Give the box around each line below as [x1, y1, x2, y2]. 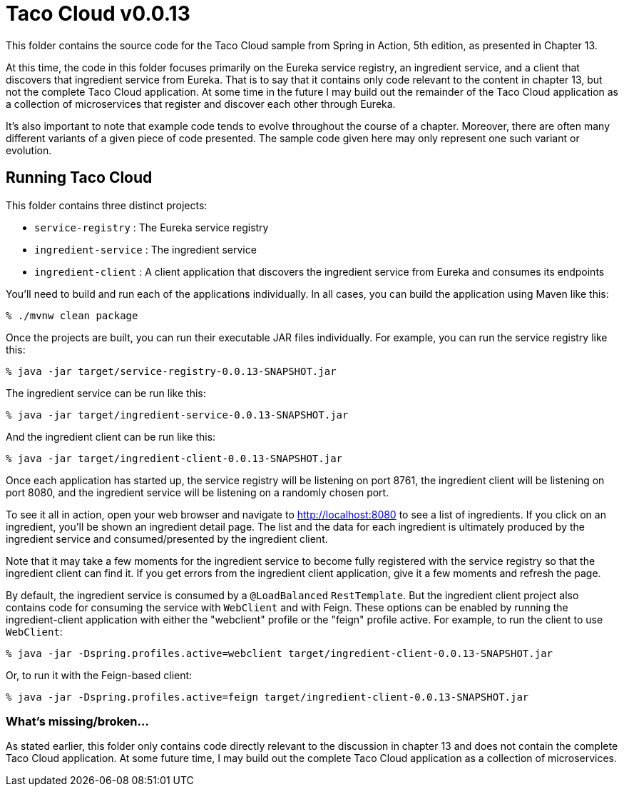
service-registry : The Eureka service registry [34, 221, 269, 234]
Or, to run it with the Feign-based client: [6, 668, 193, 681]
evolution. [6, 144, 52, 156]
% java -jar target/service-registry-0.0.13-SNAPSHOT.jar [6, 365, 337, 377]
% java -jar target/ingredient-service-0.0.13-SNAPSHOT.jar [6, 408, 349, 421]
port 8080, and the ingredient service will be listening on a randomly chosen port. [6, 486, 389, 498]
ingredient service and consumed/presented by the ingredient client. [6, 532, 328, 545]
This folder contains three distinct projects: [6, 199, 208, 211]
